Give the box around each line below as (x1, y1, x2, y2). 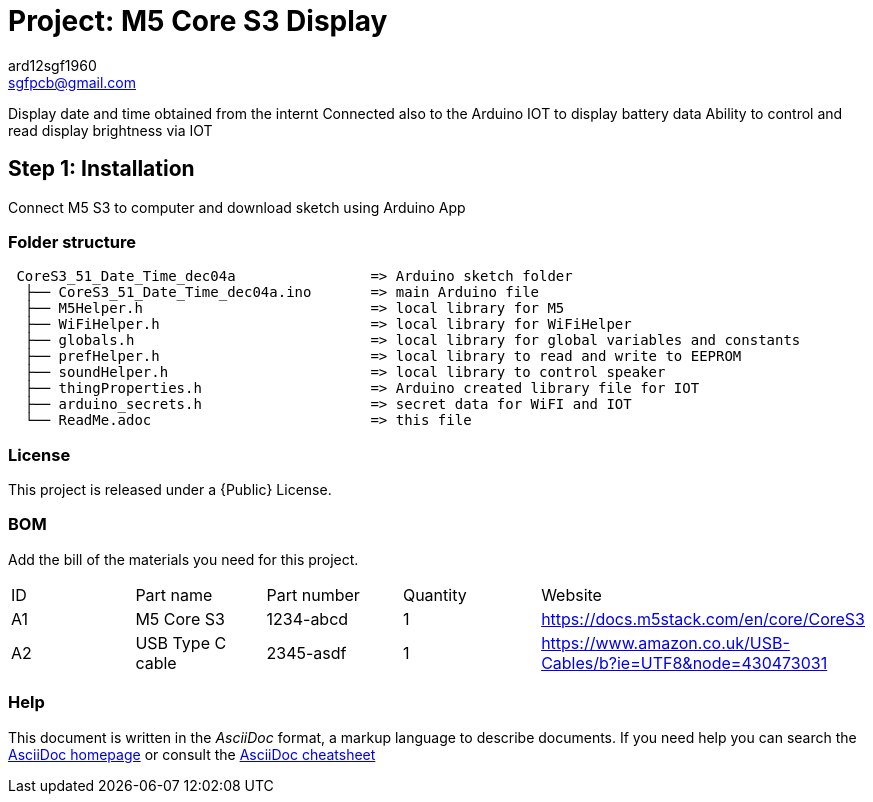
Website (541, 584, 602, 605)
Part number (266, 584, 360, 605)
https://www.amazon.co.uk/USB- (541, 632, 790, 653)
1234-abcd (266, 608, 349, 629)
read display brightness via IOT (8, 121, 213, 139)
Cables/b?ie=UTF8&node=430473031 (541, 652, 828, 673)
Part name (135, 584, 213, 605)
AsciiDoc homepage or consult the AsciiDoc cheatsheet (8, 745, 376, 763)
